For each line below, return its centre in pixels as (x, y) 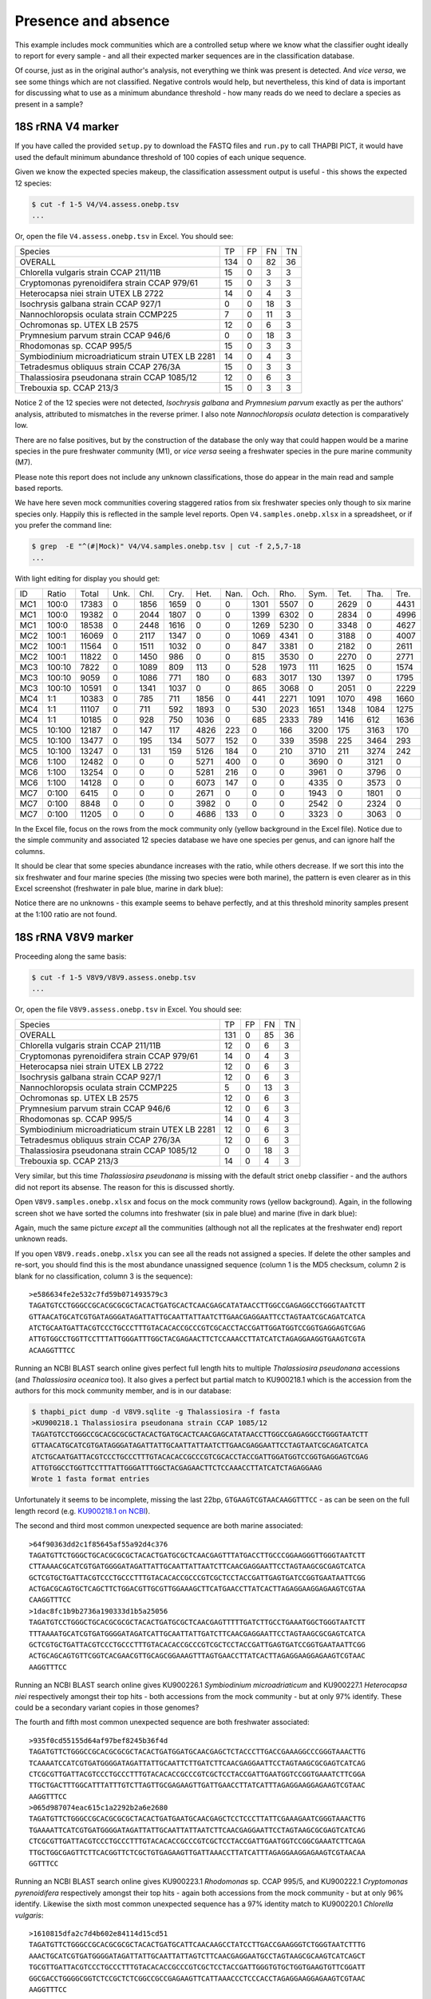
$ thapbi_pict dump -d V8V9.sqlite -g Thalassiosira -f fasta (156, 1412)
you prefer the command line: (63, 525)
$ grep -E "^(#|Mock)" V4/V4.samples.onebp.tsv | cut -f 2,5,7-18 (166, 547)
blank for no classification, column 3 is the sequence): (104, 1276)
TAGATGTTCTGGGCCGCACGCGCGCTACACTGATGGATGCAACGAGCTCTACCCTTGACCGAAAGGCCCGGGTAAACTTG (198, 1752)
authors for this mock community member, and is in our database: (123, 1391)
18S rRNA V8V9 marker (74, 937)
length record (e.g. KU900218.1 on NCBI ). (83, 1510)
